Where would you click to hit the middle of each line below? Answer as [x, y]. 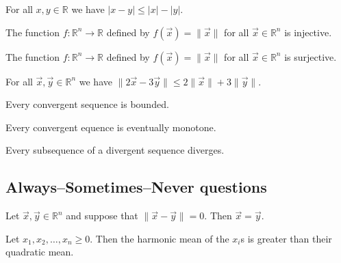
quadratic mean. [40, 252]
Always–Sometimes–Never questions [136, 187]
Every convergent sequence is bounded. [87, 104]
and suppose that [102, 216]
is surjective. [311, 56]
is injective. [308, 32]
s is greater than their [286, 238]
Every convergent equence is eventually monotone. [111, 127]
